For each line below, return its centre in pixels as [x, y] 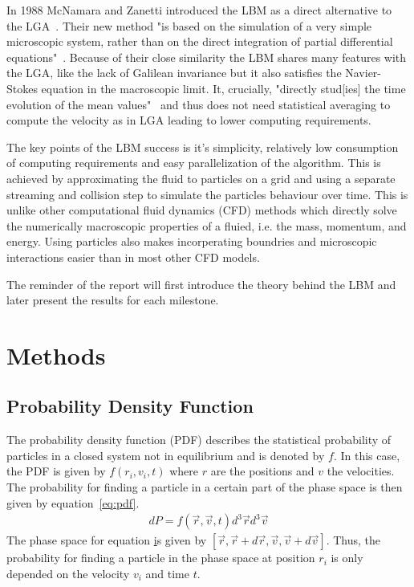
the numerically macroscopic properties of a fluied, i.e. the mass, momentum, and [207, 225]
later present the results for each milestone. [113, 300]
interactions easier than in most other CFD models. [133, 257]
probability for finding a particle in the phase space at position [161, 558]
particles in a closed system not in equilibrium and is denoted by [166, 455]
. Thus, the [353, 540]
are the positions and [262, 471]
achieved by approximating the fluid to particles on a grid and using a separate [201, 178]
